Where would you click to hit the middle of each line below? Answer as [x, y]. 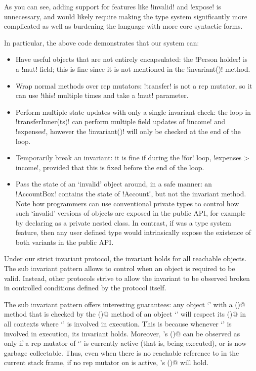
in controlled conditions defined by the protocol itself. [85, 288]
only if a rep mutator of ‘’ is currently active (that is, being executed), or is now [125, 343]
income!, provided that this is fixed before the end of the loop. [110, 167]
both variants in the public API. [64, 242]
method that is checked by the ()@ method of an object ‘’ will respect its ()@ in [125, 314]
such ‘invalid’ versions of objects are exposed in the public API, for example [130, 213]
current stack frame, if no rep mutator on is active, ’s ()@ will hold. [106, 362]
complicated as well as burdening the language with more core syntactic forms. [123, 26]
